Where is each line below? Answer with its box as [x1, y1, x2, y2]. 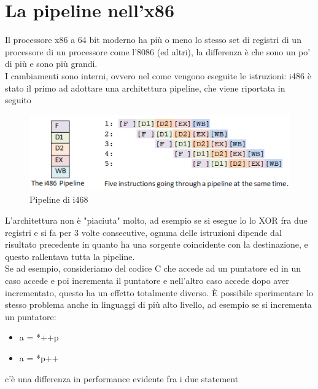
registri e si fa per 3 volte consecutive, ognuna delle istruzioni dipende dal [5, 226, 282, 238]
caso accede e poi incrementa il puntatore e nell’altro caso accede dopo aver [5, 273, 289, 286]
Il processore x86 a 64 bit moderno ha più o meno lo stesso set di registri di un [5, 33, 301, 46]
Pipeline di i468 [29, 193, 88, 206]
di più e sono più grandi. [5, 57, 98, 70]
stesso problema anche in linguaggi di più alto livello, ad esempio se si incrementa [5, 298, 312, 311]
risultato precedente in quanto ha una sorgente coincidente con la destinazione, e [5, 238, 308, 251]
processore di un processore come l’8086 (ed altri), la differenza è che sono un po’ [5, 45, 311, 58]
